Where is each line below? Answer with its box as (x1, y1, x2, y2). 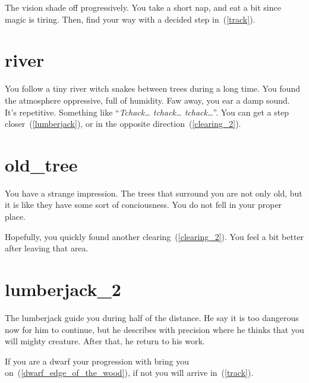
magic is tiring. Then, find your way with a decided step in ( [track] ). (5, 13, 256, 25)
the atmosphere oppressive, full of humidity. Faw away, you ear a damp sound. (5, 94, 290, 106)
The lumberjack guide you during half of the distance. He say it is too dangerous (5, 311, 299, 323)
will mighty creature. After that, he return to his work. (5, 335, 205, 347)
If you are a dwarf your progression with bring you (5, 354, 189, 367)
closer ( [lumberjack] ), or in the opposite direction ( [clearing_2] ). (5, 117, 241, 130)
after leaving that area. (5, 242, 89, 254)
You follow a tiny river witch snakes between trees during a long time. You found (5, 82, 300, 95)
